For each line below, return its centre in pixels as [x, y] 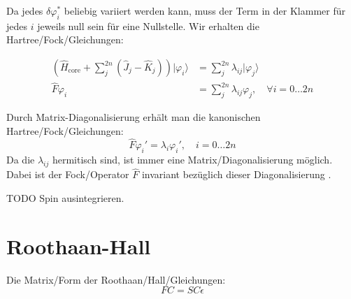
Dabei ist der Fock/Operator [68, 174]
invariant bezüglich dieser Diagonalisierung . [236, 174]
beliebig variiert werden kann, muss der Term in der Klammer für [205, 10]
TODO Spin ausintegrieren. [65, 197]
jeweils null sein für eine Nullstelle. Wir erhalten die [148, 25]
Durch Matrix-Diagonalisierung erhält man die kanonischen [134, 117]
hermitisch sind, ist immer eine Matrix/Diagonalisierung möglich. [192, 160]
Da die [21, 160]
